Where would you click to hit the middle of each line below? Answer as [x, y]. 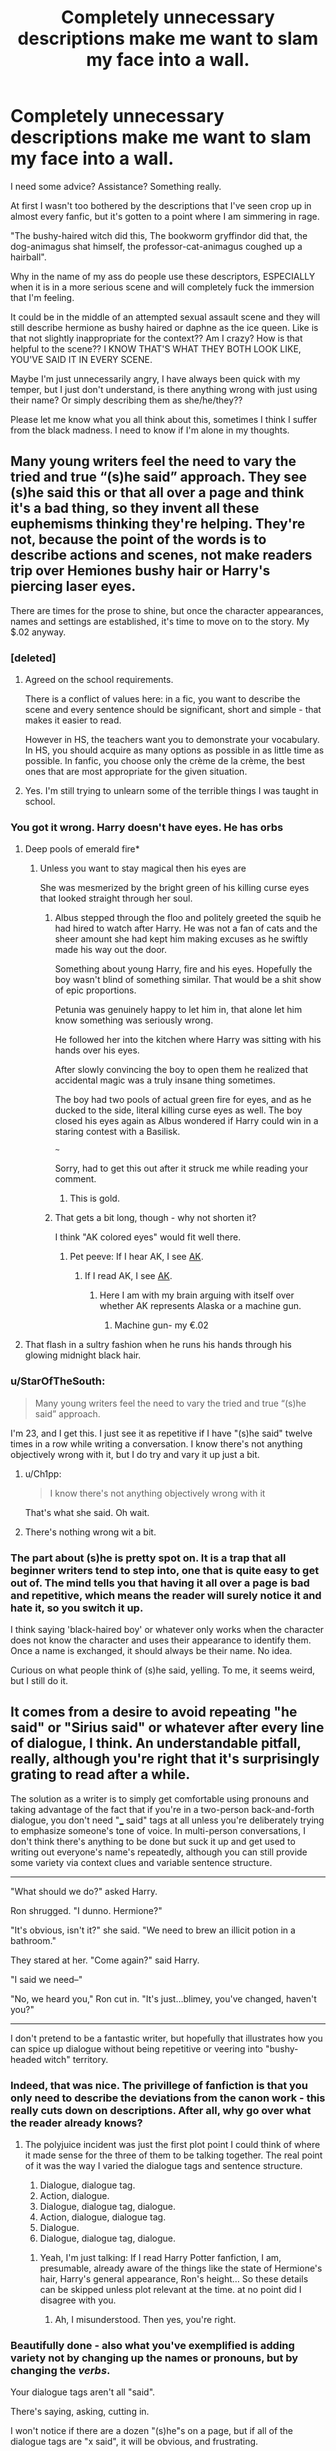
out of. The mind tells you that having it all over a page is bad [160, 1583]
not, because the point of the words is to [138, 539]
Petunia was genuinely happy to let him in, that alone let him [178, 1010]
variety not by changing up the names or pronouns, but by [154, 2358]
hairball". [28, 257]
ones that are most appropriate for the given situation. [136, 772]
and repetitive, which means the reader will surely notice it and [166, 1595]
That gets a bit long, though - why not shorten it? [155, 1218]
